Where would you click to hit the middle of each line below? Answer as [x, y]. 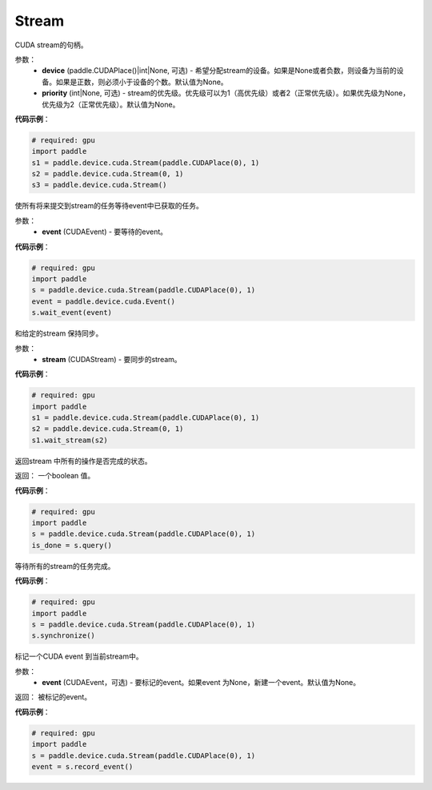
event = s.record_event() [82, 766]
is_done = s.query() [72, 545]
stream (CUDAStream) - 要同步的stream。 [112, 359]
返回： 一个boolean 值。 [55, 476]
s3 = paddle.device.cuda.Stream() [99, 185]
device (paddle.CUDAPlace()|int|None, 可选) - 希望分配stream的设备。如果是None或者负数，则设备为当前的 [220, 71]
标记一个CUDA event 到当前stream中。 [79, 656]
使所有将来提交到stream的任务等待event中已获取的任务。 [109, 206]
